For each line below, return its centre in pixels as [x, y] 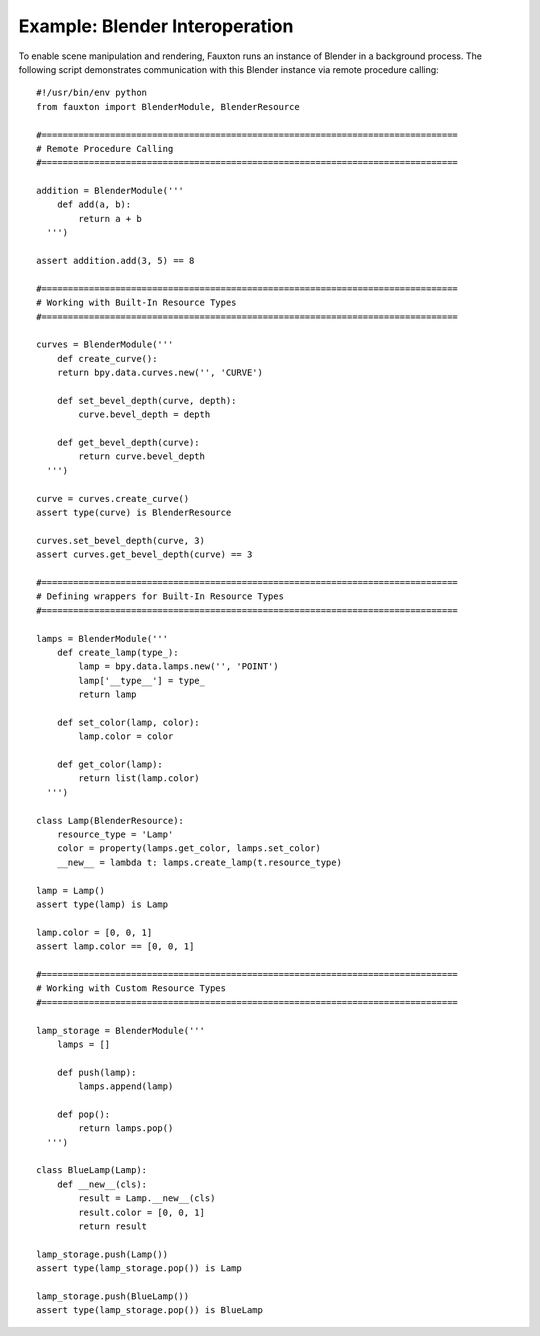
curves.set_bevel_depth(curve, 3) [120, 540]
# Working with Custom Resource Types [131, 988]
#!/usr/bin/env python [92, 93]
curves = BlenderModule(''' [105, 344]
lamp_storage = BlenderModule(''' [120, 1030]
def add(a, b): [94, 204]
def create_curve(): [107, 358]
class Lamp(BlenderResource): [110, 820]
